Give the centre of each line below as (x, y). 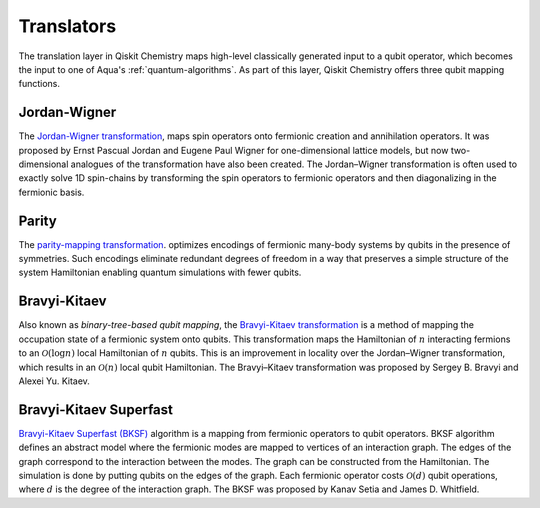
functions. (39, 84)
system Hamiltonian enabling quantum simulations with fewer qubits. (160, 272)
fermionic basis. (51, 192)
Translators (67, 26)
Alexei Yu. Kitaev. (54, 381)
